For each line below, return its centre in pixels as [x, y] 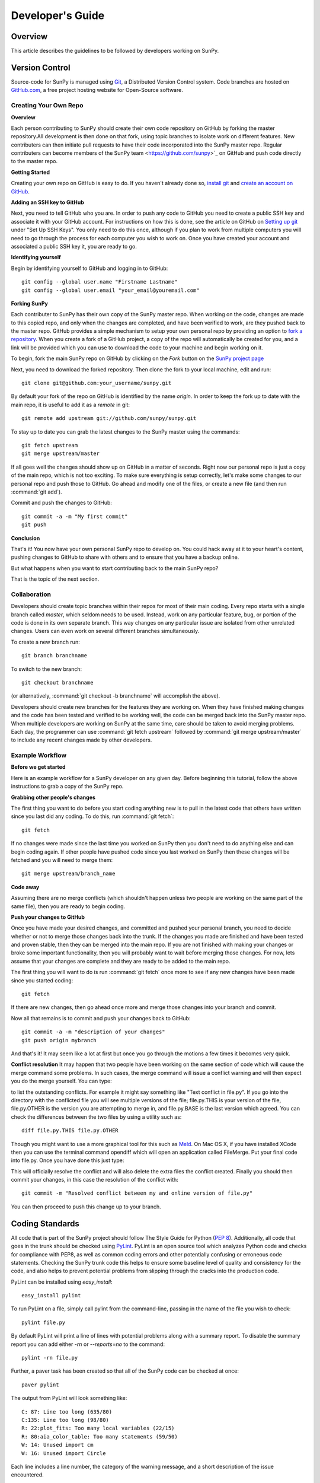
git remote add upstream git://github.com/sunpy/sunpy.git [109, 419]
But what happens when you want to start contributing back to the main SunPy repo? [115, 568]
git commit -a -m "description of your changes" [93, 1032]
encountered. [27, 1475]
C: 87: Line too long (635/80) [67, 1412]
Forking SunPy [30, 303]
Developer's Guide [58, 15]
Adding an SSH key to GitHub [47, 202]
